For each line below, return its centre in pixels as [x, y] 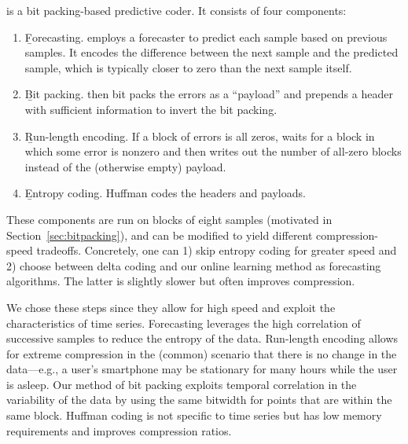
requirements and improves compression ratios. [119, 430]
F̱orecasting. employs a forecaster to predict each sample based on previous [206, 37]
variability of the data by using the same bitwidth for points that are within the [199, 400]
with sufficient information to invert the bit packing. [151, 109]
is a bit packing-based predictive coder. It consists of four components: [176, 10]
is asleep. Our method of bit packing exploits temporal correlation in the [182, 384]
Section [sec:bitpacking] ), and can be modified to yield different [160, 235]
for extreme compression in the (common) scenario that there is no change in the [202, 353]
